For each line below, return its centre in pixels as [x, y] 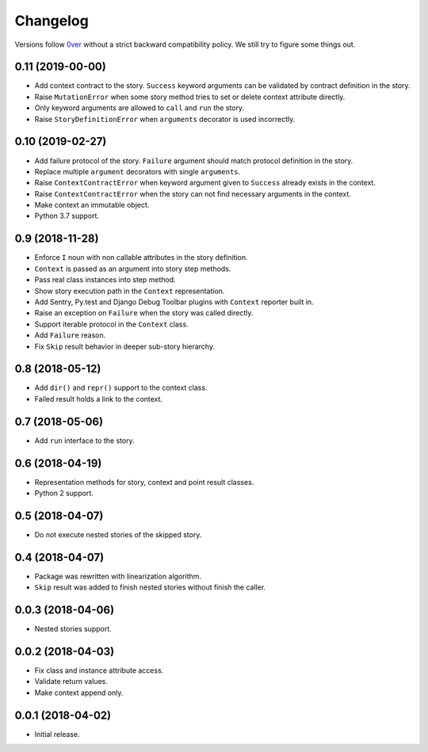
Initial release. [57, 734]
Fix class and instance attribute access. [99, 670]
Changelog [52, 21]
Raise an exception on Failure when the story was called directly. [144, 313]
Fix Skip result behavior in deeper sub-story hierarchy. [125, 346]
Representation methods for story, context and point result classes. [144, 482]
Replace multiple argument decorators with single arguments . [138, 171]
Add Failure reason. [70, 335]
